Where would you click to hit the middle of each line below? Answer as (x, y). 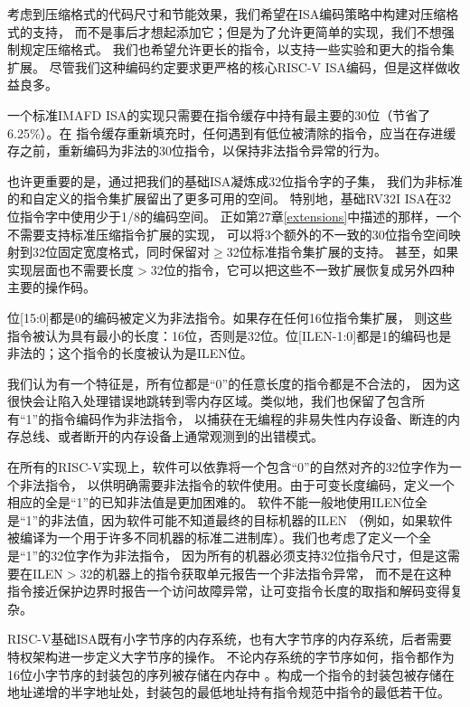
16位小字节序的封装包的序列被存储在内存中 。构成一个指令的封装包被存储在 (231, 674)
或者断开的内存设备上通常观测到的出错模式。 (190, 436)
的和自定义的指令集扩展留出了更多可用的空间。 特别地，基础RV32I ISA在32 (229, 198)
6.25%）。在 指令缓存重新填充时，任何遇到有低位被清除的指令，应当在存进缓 (232, 132)
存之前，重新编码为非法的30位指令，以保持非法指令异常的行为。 (197, 151)
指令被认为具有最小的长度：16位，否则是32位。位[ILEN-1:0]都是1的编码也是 (230, 335)
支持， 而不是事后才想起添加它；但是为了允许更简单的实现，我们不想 (237, 31)
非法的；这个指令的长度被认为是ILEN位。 (130, 353)
